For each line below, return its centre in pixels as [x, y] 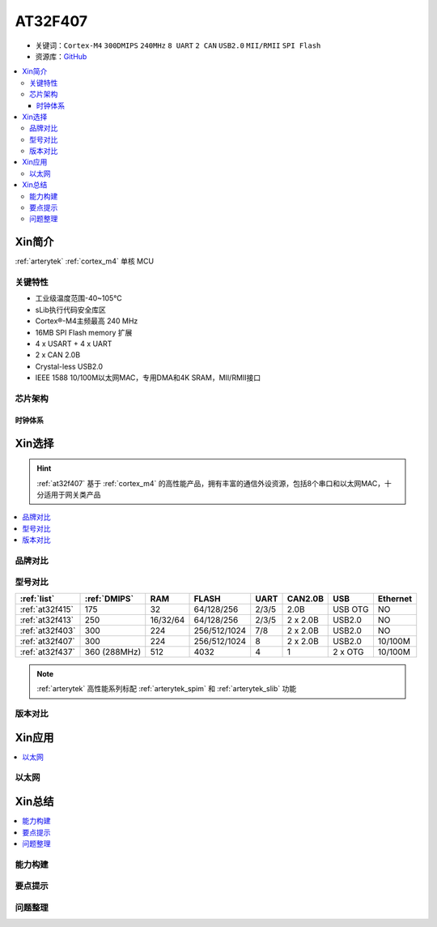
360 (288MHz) [113, 651]
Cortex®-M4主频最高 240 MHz [87, 321]
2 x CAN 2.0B [58, 355]
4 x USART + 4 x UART [74, 344]
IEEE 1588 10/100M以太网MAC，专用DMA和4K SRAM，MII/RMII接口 [148, 378]
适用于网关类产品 [72, 494]
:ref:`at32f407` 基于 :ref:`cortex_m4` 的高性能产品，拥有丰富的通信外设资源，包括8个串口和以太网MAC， [210, 483]
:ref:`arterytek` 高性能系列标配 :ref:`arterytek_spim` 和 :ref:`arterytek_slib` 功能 [167, 689]
